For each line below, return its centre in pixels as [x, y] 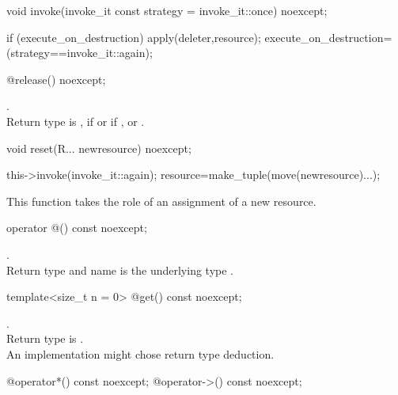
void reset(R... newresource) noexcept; [99, 148]
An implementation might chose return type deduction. [140, 353]
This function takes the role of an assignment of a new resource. [161, 201]
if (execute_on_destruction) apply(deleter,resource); [134, 37]
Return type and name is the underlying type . [120, 270]
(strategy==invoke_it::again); [80, 53]
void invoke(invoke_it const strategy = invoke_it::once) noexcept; [167, 10]
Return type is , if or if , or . [76, 121]
